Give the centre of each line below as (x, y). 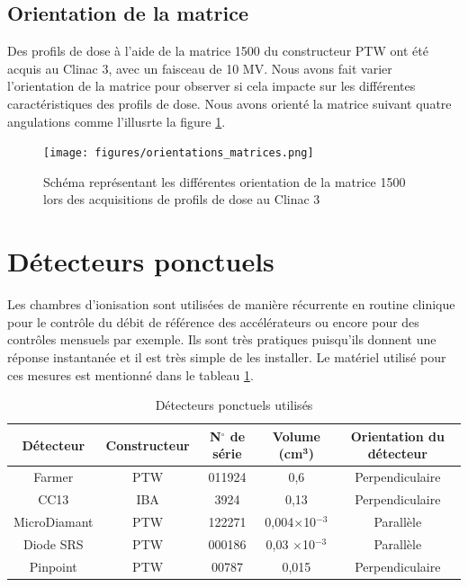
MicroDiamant (54, 521)
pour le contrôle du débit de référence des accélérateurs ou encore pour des (213, 321)
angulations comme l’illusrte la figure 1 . (117, 121)
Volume (296, 436)
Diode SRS (54, 543)
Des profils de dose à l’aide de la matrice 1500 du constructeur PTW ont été (218, 51)
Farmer (54, 477)
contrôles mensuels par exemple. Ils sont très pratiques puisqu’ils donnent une (222, 339)
